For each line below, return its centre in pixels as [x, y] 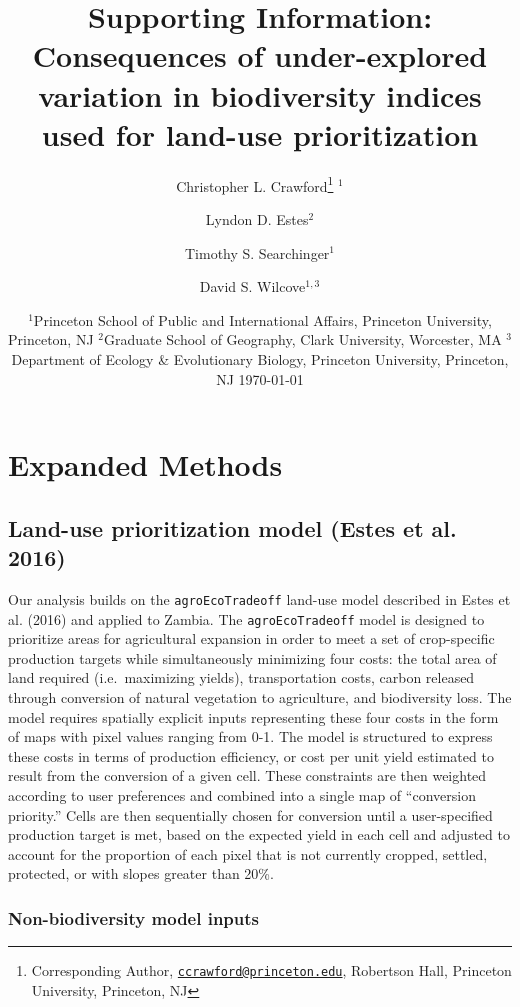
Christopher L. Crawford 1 [255, 184]
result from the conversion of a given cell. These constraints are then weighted [247, 775]
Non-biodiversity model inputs [134, 917]
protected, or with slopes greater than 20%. [141, 873]
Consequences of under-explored [260, 55]
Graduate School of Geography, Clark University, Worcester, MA [302, 339]
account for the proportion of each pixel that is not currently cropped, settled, [248, 853]
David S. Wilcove [252, 286]
